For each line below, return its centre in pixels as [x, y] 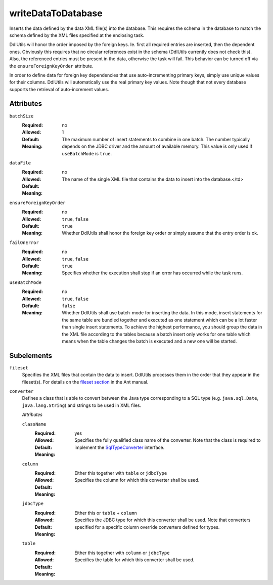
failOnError [24, 242]
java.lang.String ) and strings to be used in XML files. [82, 405]
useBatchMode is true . [87, 153]
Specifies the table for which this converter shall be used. [134, 560]
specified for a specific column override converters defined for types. [147, 527]
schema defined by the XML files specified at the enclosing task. [77, 35]
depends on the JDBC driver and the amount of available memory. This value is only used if [157, 146]
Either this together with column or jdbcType [122, 553]
